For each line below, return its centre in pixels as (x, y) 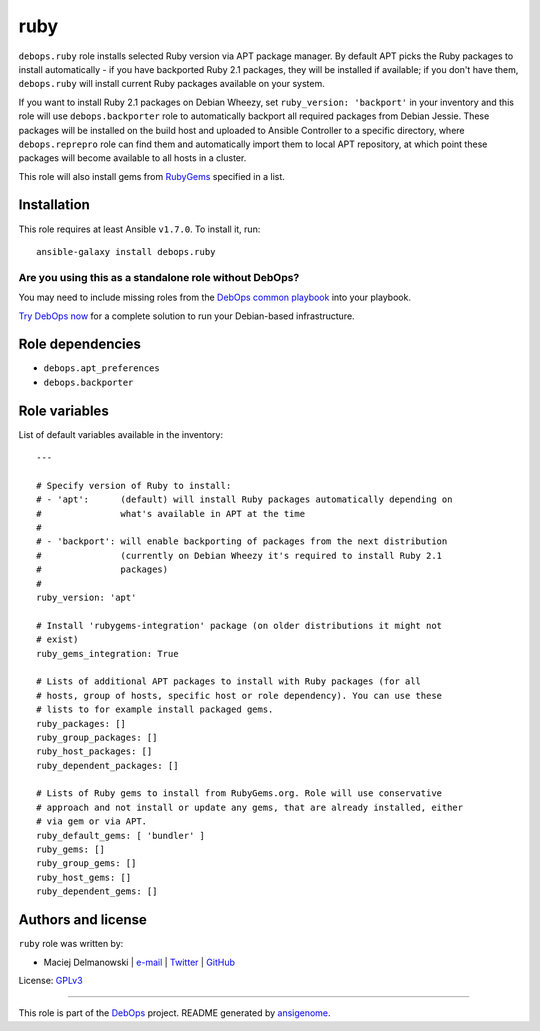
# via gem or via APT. (92, 821)
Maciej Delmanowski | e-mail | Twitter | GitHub (139, 962)
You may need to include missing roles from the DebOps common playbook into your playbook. (215, 297)
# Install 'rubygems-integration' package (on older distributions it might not (239, 625)
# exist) (57, 639)
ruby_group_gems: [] (86, 863)
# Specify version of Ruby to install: (134, 485)
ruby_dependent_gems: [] (97, 891)
